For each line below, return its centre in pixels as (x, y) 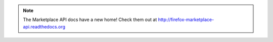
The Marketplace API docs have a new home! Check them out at (90, 19)
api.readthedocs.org (44, 26)
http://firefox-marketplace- (186, 19)
